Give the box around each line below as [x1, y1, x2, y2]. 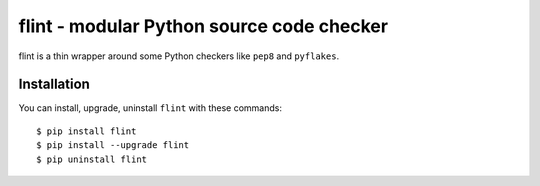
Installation [18, 76, 90, 93]
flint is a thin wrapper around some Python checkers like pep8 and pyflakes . [18, 50, 340, 62]
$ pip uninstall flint [36, 153, 148, 165]
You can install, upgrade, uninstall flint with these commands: [18, 102, 282, 114]
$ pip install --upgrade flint [36, 140, 190, 151]
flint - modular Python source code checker [18, 15, 389, 37]
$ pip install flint [36, 125, 137, 137]
